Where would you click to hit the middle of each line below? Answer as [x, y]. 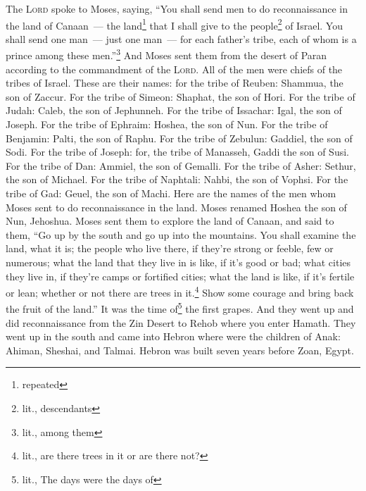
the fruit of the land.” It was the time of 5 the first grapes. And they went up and [180, 308]
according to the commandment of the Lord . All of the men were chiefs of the [174, 69]
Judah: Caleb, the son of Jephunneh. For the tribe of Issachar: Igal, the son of [174, 110]
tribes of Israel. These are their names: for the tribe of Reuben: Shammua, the [175, 83]
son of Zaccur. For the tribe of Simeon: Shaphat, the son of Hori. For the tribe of [181, 96]
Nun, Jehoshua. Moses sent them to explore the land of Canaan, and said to [170, 221]
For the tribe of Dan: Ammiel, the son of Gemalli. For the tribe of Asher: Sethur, [181, 165]
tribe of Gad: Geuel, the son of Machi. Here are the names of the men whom [171, 193]
